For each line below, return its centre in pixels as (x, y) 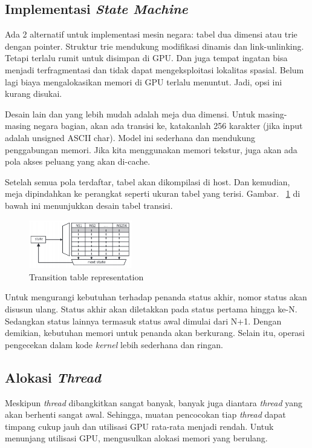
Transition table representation (86, 276)
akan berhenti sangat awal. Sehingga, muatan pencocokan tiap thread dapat (145, 414)
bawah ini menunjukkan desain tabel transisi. (89, 205)
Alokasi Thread (53, 377)
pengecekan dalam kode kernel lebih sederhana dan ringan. (114, 344)
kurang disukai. (34, 94)
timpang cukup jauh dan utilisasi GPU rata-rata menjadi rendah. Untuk (139, 426)
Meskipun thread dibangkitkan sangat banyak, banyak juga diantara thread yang (154, 402)
